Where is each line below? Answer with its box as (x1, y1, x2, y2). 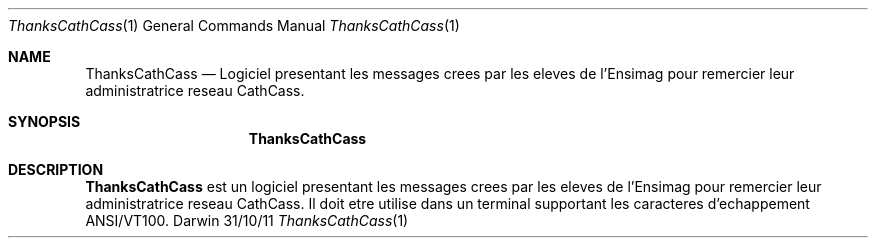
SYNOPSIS (8, 113, 81, 130)
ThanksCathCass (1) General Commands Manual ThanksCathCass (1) (8, 17, 460, 34)
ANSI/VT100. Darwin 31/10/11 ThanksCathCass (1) (85, 212, 409, 229)
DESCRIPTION (8, 161, 104, 178)
